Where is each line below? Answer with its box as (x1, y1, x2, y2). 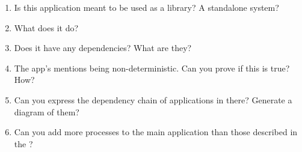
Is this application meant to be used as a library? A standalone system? (14, 1, 279, 13)
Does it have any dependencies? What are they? (14, 41, 192, 54)
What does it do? (14, 21, 79, 34)
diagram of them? (14, 105, 79, 118)
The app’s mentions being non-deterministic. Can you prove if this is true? (14, 61, 290, 74)
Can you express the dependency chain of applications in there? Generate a (14, 93, 292, 106)
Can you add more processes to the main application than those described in (14, 126, 298, 138)
